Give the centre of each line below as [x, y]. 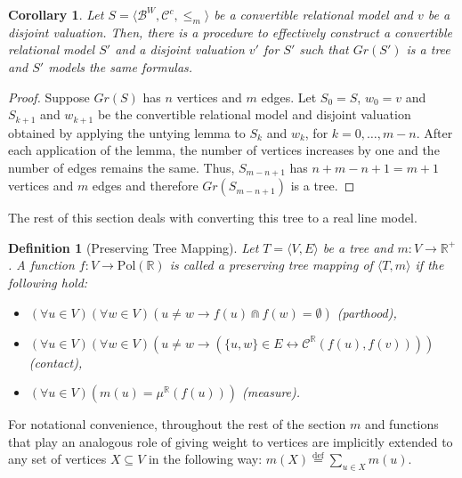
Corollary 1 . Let [56, 14]
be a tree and [358, 247]
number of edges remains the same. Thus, [122, 167]
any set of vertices [57, 459]
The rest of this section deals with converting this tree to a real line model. [213, 218]
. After [434, 132]
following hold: [48, 283]
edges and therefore [145, 186]
